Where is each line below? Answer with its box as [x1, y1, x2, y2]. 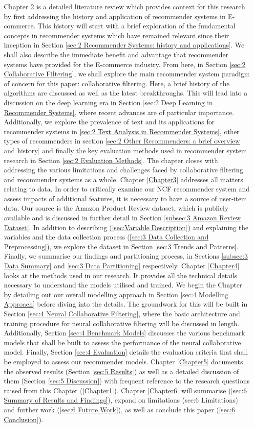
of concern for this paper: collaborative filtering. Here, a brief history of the [4, 78, 230, 88]
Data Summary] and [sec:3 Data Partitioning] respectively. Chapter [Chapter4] [4, 261, 240, 271]
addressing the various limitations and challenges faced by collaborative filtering [4, 165, 243, 175]
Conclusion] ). [4, 414, 43, 424]
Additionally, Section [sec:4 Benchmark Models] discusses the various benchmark [4, 328, 245, 338]
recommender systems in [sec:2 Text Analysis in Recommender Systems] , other [4, 126, 240, 136]
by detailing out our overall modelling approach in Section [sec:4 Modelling [4, 289, 229, 299]
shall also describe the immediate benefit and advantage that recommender [4, 49, 229, 59]
